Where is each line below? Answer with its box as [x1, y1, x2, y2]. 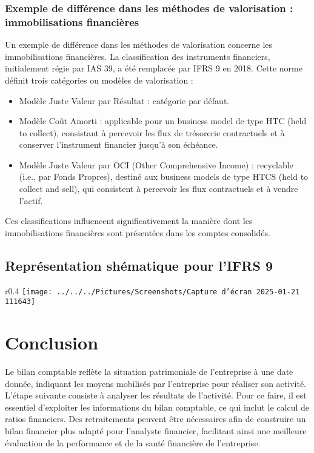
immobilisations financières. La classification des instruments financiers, [5, 50, 270, 62]
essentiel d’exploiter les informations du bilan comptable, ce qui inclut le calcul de [5, 400, 310, 413]
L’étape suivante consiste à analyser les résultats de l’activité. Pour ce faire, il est [5, 389, 307, 402]
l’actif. [19, 194, 43, 207]
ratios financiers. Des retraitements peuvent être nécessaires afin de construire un [5, 412, 306, 425]
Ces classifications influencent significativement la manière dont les [5, 214, 253, 227]
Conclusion [5, 330, 99, 355]
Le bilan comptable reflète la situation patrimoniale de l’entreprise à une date [5, 365, 293, 378]
